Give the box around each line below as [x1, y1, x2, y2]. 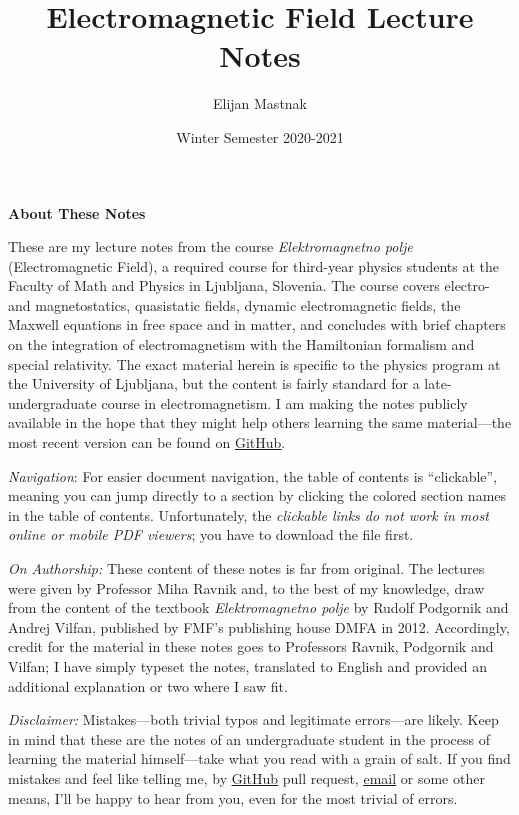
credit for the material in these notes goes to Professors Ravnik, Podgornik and [8, 636, 494, 657]
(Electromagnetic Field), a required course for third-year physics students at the [8, 255, 500, 276]
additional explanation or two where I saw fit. [8, 675, 288, 696]
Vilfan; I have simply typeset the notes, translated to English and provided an [8, 655, 488, 676]
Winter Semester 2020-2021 [176, 126, 344, 147]
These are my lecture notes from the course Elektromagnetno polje [8, 236, 413, 257]
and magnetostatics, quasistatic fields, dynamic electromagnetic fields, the [8, 294, 461, 315]
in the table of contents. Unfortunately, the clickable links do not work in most [8, 504, 489, 525]
